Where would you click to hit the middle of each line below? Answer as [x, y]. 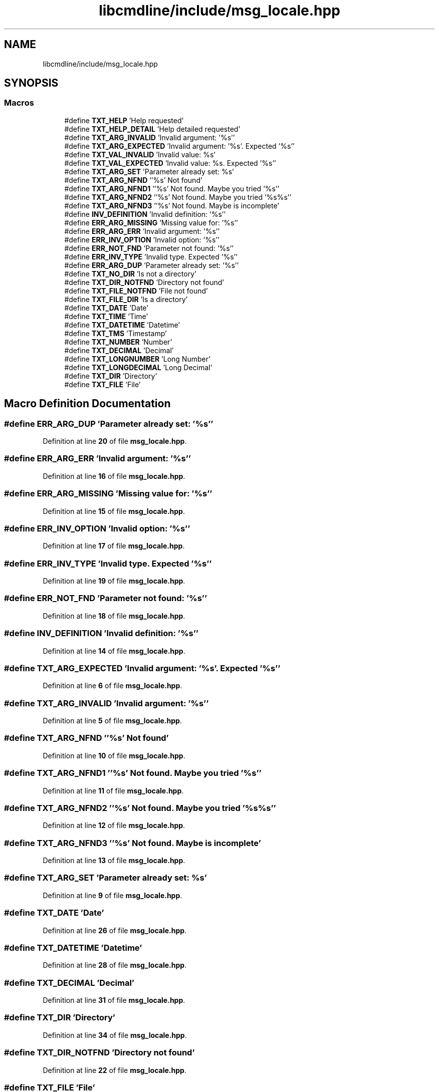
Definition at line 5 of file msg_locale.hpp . [112, 721]
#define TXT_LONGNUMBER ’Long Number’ [137, 359]
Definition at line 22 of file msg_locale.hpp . [115, 1070]
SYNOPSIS [31, 83]
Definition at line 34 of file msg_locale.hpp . [115, 1035]
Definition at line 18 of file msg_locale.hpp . [114, 616]
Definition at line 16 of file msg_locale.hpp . [114, 476]
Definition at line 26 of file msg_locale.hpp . [115, 930]
